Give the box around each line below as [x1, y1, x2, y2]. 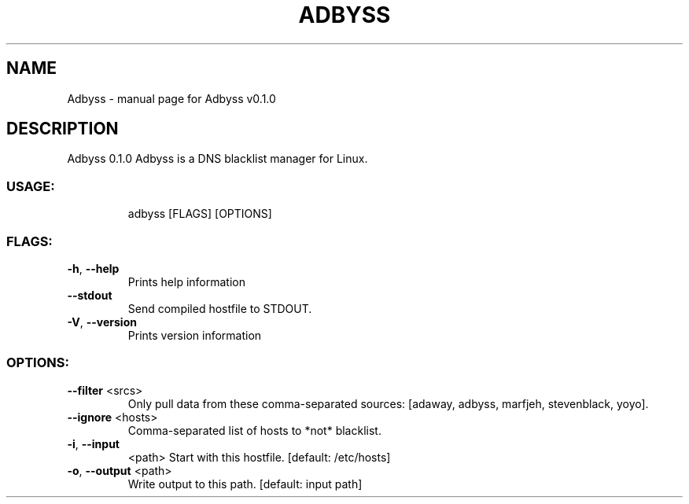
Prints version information [127, 328, 262, 342]
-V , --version [67, 315, 137, 329]
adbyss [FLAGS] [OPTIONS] [127, 207, 272, 221]
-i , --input [67, 436, 120, 451]
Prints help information [127, 274, 245, 289]
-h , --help [67, 261, 120, 275]
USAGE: [6, 178, 55, 194]
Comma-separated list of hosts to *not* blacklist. [127, 423, 381, 437]
